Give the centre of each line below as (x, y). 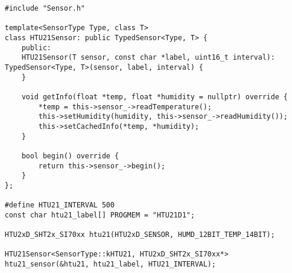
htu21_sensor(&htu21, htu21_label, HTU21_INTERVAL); (110, 264)
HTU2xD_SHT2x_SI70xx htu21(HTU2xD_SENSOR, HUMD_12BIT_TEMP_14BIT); (140, 235)
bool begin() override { (70, 156)
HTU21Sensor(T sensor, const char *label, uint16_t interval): (148, 58)
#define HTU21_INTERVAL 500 (60, 205)
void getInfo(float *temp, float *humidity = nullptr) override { (155, 97)
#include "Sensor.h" (45, 8)
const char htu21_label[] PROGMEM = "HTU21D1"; (100, 215)
